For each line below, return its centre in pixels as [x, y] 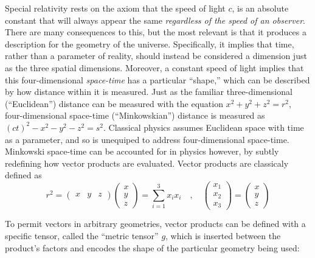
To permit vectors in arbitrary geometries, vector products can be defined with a [155, 224]
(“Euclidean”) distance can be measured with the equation [114, 103]
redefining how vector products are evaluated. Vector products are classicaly [147, 163]
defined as [23, 175]
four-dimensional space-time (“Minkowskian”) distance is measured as [135, 115]
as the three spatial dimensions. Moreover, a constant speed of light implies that [154, 67]
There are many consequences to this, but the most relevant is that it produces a [156, 32]
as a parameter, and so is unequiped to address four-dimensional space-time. [147, 139]
